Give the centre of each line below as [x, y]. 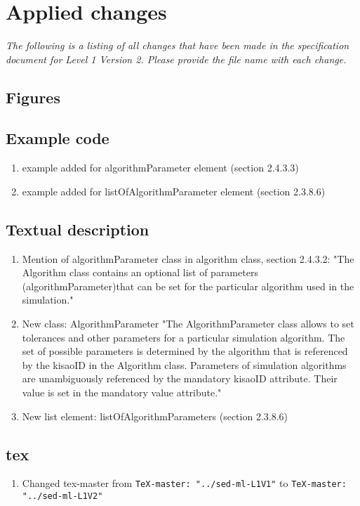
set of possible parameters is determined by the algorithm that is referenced [185, 351]
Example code [58, 138]
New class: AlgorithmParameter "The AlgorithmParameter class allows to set [188, 324]
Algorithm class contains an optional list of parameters [140, 272]
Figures [33, 97]
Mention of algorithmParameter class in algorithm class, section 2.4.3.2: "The [188, 258]
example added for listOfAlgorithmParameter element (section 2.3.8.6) [174, 191]
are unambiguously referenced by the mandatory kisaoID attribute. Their [180, 378]
